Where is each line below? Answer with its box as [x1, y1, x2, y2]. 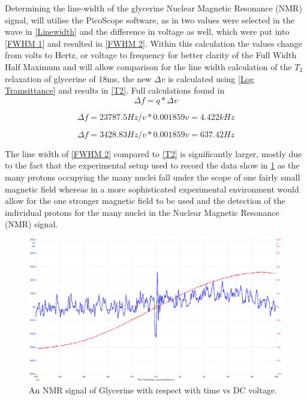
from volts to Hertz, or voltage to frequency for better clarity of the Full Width [5, 49, 297, 61]
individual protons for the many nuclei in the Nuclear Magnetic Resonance [5, 206, 279, 218]
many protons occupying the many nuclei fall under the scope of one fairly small [5, 170, 300, 183]
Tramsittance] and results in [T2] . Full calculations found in [5, 84, 225, 97]
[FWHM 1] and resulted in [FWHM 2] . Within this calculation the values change [5, 37, 302, 49]
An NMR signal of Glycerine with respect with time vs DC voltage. [29, 384, 277, 396]
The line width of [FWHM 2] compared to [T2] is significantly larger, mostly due [5, 147, 302, 160]
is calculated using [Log [168, 72, 254, 85]
